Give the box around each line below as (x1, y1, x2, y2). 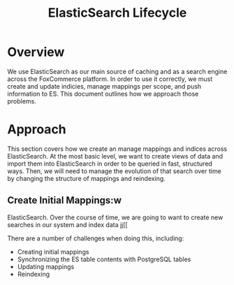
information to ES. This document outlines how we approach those (7, 89, 199, 98)
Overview (7, 44, 65, 60)
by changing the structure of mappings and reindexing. (7, 174, 166, 182)
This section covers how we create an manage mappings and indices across (7, 145, 228, 153)
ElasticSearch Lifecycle (47, 5, 187, 21)
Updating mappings (17, 262, 75, 270)
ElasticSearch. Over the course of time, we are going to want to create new (7, 213, 224, 221)
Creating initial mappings (17, 247, 89, 256)
